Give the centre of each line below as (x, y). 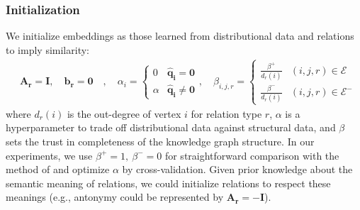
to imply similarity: (47, 49)
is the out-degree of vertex (124, 113)
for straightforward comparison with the (252, 155)
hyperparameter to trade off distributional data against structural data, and (171, 127)
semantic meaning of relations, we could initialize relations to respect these (168, 183)
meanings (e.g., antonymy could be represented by (115, 197)
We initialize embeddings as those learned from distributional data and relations (180, 36)
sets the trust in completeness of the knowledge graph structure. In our (160, 141)
